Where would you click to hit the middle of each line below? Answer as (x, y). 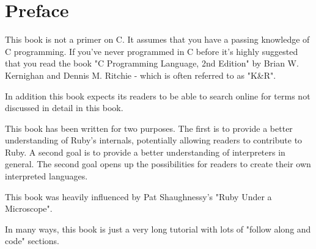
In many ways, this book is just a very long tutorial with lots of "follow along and (158, 229)
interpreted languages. (46, 176)
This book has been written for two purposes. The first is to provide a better (149, 128)
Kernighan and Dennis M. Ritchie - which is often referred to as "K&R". (141, 75)
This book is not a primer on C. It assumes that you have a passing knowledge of (157, 39)
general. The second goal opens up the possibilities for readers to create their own (158, 164)
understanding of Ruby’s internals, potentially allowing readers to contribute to (154, 140)
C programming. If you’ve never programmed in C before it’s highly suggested (152, 51)
